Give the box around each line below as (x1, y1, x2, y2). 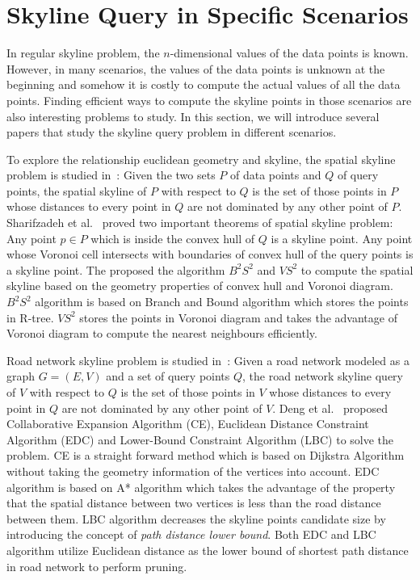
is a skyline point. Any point (271, 229, 413, 246)
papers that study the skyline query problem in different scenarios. (6, 124, 337, 141)
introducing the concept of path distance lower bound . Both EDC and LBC (6, 526, 376, 543)
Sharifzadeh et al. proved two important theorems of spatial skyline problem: (6, 214, 393, 231)
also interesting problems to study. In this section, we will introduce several (6, 107, 380, 124)
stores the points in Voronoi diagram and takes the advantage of (79, 309, 397, 326)
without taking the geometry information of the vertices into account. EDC (6, 462, 380, 479)
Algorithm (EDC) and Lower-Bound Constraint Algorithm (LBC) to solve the (6, 431, 394, 448)
